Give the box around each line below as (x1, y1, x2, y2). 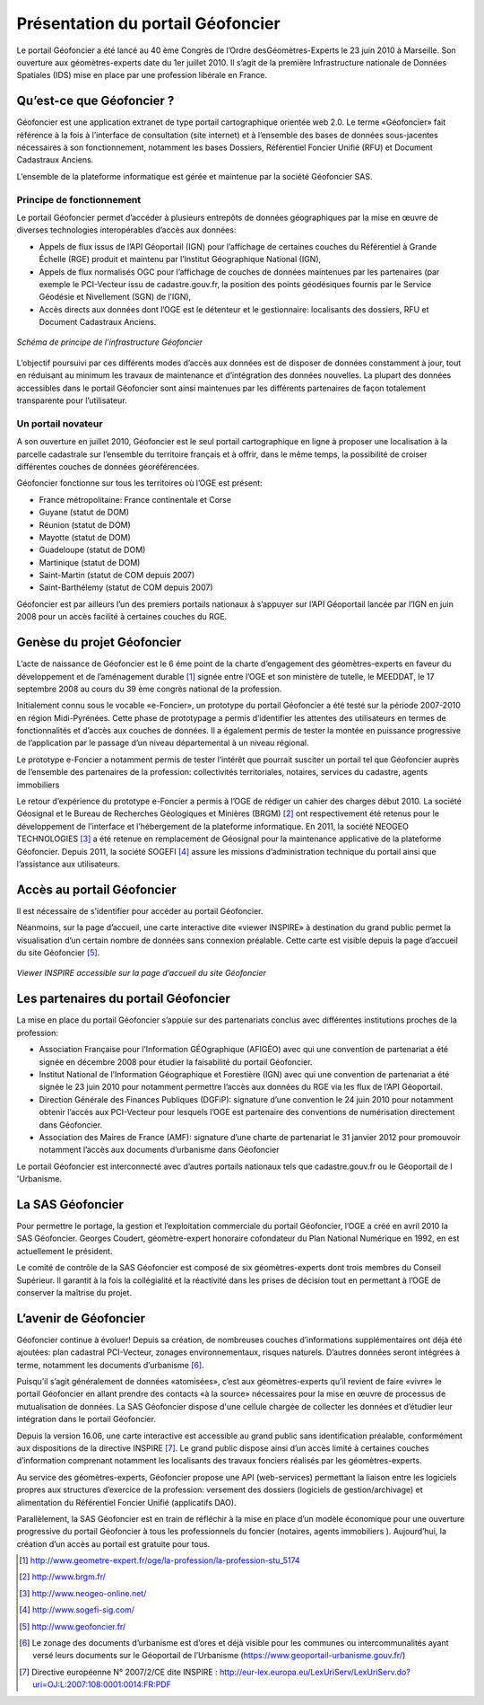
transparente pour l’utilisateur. (16, 395, 127, 406)
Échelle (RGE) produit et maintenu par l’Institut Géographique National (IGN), (39, 254, 322, 265)
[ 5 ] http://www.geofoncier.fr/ (19, 1621, 126, 1631)
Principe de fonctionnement (16, 193, 142, 206)
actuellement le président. (16, 1245, 113, 1256)
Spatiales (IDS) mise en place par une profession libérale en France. (16, 70, 268, 81)
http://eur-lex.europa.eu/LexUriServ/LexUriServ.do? (220, 1666, 411, 1677)
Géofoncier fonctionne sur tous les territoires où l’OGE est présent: (16, 478, 264, 488)
